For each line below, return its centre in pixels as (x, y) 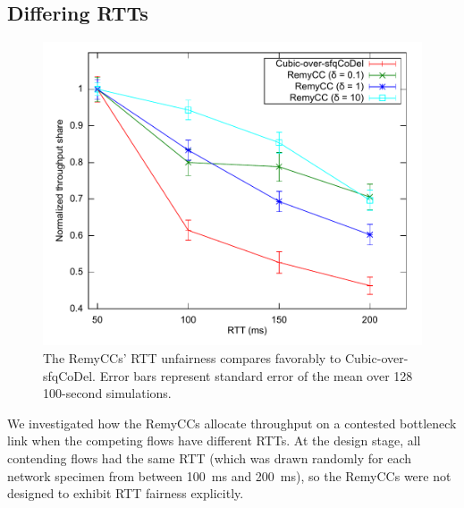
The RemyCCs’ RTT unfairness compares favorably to (192, 357)
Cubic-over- (376, 357)
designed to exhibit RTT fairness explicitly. (126, 493)
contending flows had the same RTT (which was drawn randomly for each (210, 457)
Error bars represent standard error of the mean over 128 (256, 375)
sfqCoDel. (69, 375)
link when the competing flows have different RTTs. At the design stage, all (214, 440)
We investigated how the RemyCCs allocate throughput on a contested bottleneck (232, 423)
